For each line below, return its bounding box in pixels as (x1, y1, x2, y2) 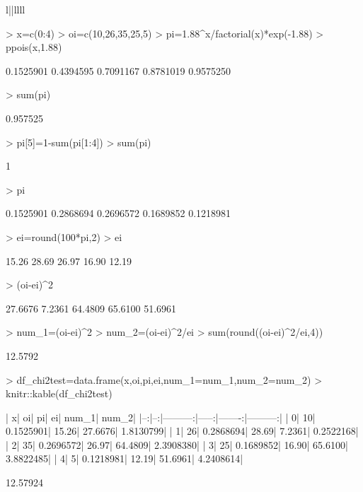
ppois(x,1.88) (6, 40, 62, 54)
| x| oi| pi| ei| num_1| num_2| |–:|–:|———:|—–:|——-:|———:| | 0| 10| (6, 409, 316, 424)
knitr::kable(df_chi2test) (6, 386, 113, 401)
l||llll (6, 2, 25, 16)
